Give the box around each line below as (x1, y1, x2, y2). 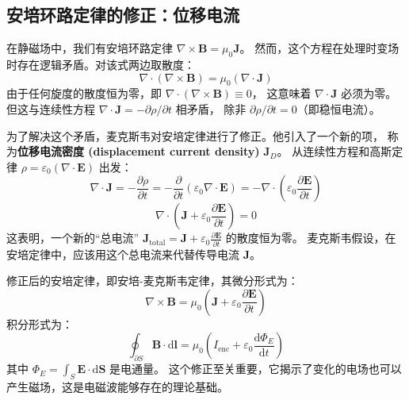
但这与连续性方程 (6, 100, 95, 117)
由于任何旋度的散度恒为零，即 (6, 85, 162, 102)
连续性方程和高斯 (303, 143, 392, 160)
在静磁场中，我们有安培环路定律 (6, 40, 173, 56)
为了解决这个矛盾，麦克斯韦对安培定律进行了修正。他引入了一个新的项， (6, 127, 384, 144)
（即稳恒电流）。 (296, 100, 380, 117)
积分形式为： (6, 315, 73, 332)
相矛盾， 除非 (175, 100, 247, 117)
